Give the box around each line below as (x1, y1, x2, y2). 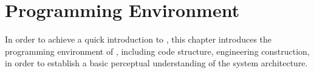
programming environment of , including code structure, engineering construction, (5, 44, 310, 57)
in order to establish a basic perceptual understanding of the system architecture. (5, 57, 308, 69)
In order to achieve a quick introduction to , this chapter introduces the (5, 33, 272, 46)
